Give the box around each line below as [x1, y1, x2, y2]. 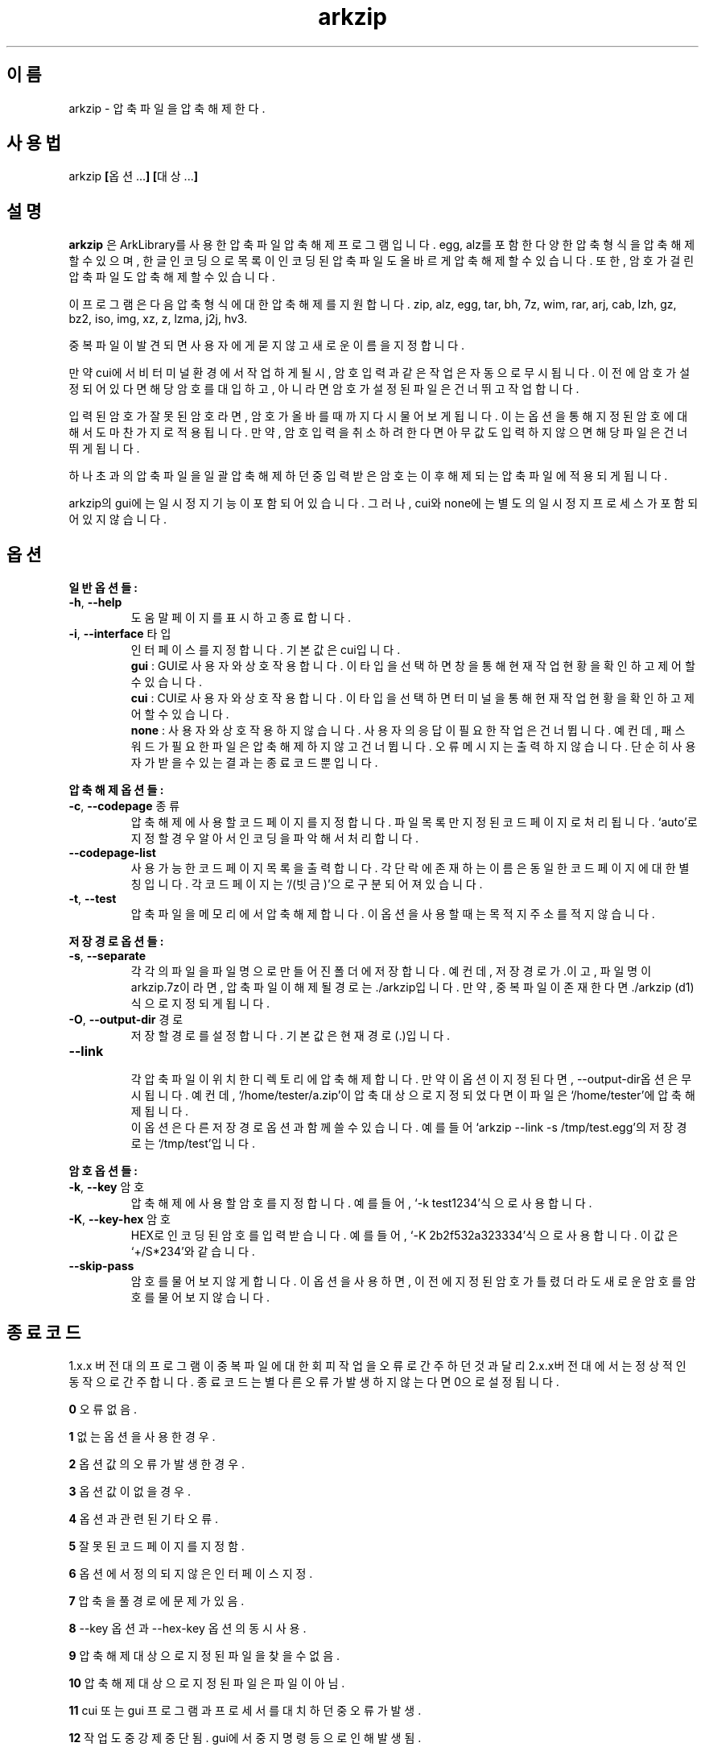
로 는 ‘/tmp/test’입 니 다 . [130, 1136, 255, 1151]
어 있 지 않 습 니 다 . [68, 512, 167, 527]
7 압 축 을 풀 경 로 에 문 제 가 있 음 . [68, 1593, 245, 1608]
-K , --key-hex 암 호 [68, 1212, 171, 1227]
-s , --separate [68, 949, 146, 963]
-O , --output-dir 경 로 [68, 1012, 183, 1027]
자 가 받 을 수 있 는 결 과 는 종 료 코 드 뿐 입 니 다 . [130, 755, 378, 770]
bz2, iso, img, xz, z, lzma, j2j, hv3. [68, 312, 248, 326]
